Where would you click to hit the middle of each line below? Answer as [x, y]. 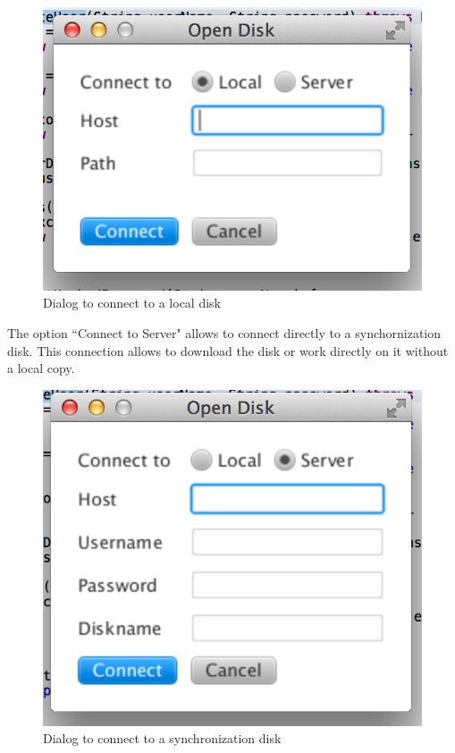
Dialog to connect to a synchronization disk [162, 738]
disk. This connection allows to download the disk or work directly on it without [228, 350]
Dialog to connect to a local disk [132, 303]
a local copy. [41, 368]
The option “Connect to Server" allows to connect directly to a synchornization [224, 333]
